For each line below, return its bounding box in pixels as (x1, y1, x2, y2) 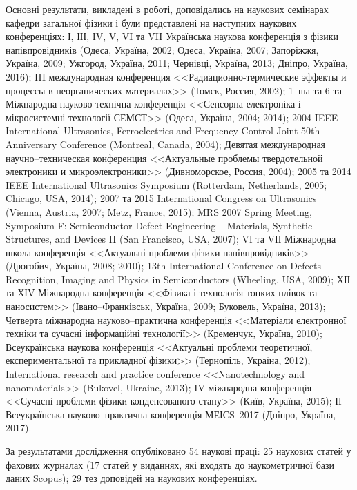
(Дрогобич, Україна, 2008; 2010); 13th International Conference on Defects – (6, 258, 329, 273)
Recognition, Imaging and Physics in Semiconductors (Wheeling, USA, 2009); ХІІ (6, 272, 351, 286)
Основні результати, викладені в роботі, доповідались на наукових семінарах (6, 2, 329, 16)
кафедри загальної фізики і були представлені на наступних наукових (6, 15, 297, 30)
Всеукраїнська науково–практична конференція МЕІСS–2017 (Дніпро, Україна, (6, 407, 336, 421)
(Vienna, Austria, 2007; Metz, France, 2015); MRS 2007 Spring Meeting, (6, 204, 312, 218)
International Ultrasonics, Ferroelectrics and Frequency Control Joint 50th (6, 123, 320, 138)
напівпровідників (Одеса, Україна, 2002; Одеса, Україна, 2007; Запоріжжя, (6, 42, 319, 57)
